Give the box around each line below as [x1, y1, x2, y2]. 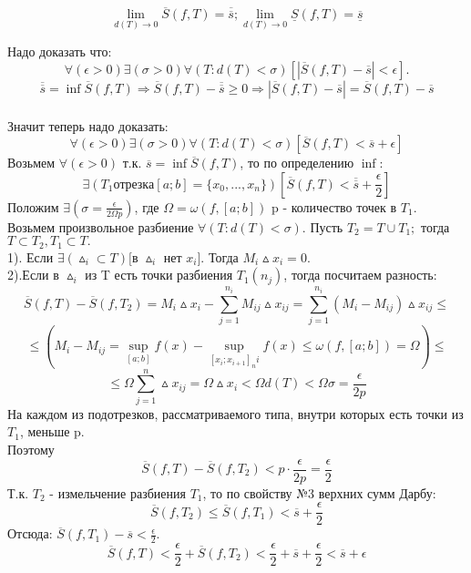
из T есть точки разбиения [85, 265, 233, 284]
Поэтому [7, 439, 55, 458]
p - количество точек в [271, 197, 397, 216]
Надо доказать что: [7, 42, 112, 61]
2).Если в [7, 265, 59, 284]
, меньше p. [19, 422, 85, 441]
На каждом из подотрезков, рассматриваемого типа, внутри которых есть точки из [7, 404, 464, 423]
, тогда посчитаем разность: [283, 265, 437, 284]
